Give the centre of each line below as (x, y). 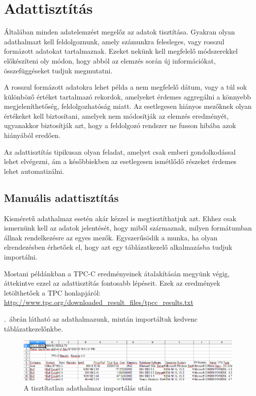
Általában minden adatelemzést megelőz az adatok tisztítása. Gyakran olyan (119, 32)
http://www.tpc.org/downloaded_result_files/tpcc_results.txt (99, 302)
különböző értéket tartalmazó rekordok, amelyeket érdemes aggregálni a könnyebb (128, 96)
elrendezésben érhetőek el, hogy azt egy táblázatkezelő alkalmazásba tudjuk (118, 247)
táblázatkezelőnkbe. (33, 328)
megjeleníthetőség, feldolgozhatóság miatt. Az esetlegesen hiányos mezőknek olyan (128, 106)
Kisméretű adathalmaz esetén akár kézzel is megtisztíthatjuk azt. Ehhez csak (120, 218)
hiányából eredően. (32, 135)
